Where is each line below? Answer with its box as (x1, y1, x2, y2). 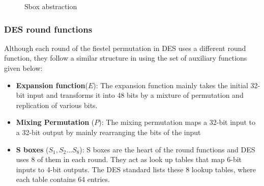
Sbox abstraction (24, 1, 77, 11)
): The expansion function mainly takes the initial (93, 79, 248, 90)
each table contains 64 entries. (16, 174, 110, 184)
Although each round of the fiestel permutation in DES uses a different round (4, 42, 246, 53)
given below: (4, 63, 43, 73)
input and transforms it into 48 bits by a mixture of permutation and (27, 90, 244, 100)
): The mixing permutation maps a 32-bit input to (99, 117, 256, 127)
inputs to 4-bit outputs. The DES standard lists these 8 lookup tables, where (16, 164, 256, 174)
